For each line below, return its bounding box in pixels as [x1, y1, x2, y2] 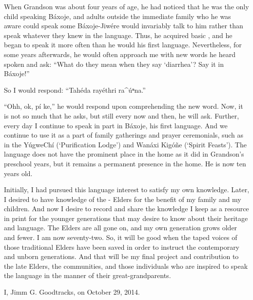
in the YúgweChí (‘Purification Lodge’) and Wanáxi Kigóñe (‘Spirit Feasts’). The [4, 139, 247, 149]
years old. [4, 168, 33, 178]
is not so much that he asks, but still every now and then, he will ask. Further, [4, 110, 239, 120]
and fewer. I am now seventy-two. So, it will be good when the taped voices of [4, 232, 237, 242]
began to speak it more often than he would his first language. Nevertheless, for [4, 40, 242, 50]
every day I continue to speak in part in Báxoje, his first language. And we [4, 120, 228, 130]
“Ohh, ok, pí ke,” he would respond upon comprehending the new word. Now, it [4, 101, 243, 111]
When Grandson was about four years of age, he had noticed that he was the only [4, 1, 249, 11]
